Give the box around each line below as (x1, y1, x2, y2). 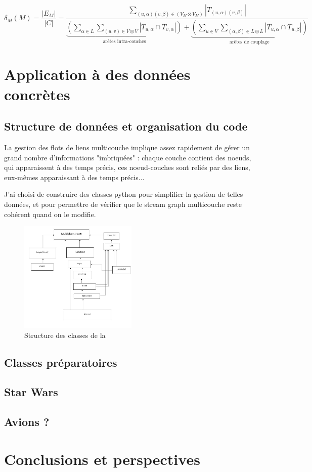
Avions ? (4, 414, 50, 430)
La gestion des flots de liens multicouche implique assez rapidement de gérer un (4, 142, 250, 152)
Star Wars (4, 384, 58, 400)
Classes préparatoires (4, 354, 117, 370)
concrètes (4, 83, 70, 104)
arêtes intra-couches (103, 38, 146, 44)
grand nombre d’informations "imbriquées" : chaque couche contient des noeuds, (4, 152, 251, 162)
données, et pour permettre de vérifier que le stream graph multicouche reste (4, 198, 242, 209)
